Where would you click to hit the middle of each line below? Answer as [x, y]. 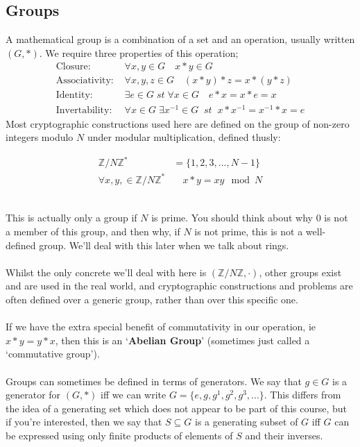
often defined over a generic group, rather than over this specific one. [152, 299]
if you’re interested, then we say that [84, 422]
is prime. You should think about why [232, 218]
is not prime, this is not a [249, 231]
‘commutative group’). [53, 354]
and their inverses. [284, 435]
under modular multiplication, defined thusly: [184, 137]
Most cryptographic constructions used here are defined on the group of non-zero [178, 123]
